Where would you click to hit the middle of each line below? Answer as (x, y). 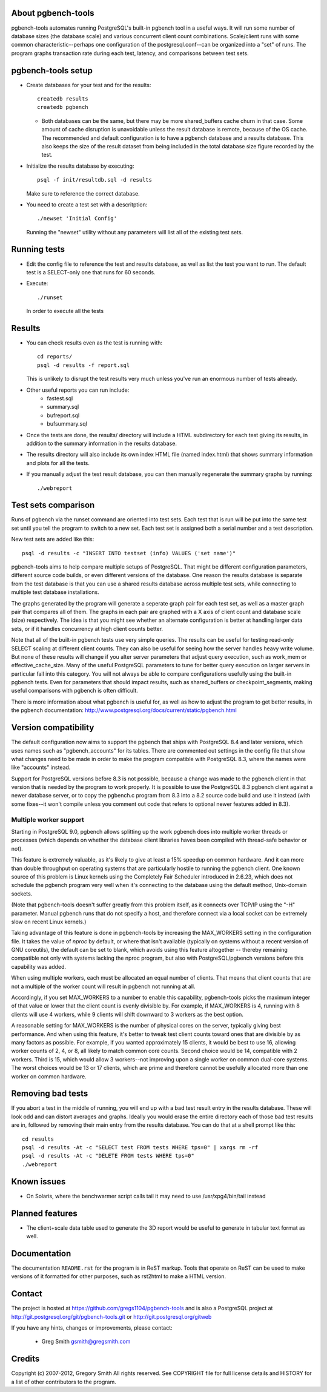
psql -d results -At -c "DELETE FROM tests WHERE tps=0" (108, 1156)
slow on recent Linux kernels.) (49, 922)
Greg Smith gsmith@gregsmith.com (86, 1342)
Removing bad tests (50, 1094)
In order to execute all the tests (65, 311)
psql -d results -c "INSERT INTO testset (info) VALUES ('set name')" (129, 553)
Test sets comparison (53, 505)
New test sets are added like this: (53, 539)
